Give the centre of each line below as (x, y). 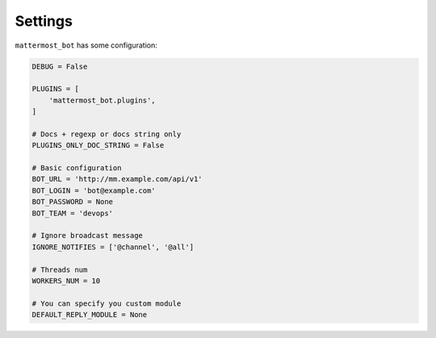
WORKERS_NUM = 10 (66, 281)
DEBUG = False (60, 66)
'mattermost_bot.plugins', (103, 100)
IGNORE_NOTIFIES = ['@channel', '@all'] (113, 247)
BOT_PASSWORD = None (72, 202)
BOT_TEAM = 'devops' (72, 213)
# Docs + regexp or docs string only (107, 134)
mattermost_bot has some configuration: (86, 45)
